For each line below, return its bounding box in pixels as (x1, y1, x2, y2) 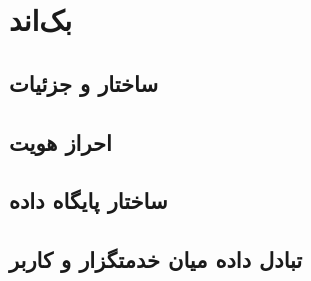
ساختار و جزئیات (9, 67, 158, 98)
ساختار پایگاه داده (9, 185, 168, 216)
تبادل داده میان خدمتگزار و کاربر (9, 244, 303, 275)
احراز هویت (9, 126, 112, 157)
